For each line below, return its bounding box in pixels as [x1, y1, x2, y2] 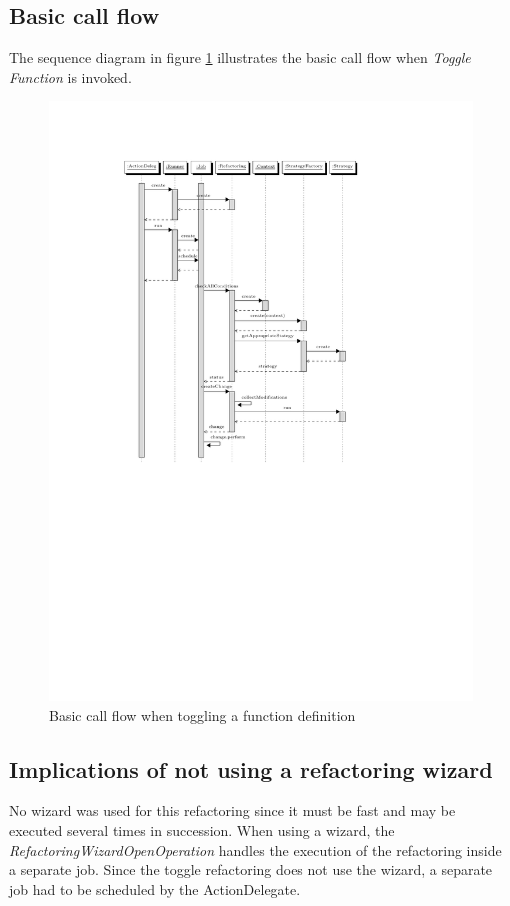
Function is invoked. [9, 66, 132, 87]
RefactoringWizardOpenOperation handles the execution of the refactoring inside [9, 839, 502, 860]
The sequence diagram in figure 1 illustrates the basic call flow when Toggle [9, 47, 471, 68]
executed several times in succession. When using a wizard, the [9, 820, 395, 841]
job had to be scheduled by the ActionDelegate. [9, 878, 301, 899]
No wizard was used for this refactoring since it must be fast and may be [9, 800, 456, 821]
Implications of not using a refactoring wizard [9, 753, 493, 784]
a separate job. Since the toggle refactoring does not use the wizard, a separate [9, 859, 493, 880]
